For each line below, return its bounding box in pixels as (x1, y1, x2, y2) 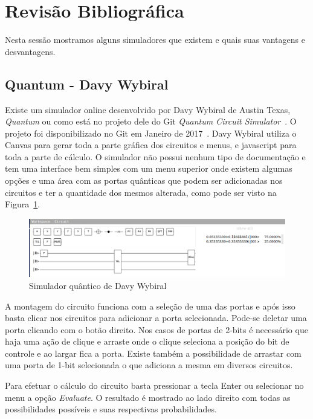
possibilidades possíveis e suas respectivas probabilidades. (5, 403, 217, 415)
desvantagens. (5, 45, 56, 57)
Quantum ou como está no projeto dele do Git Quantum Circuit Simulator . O (5, 115, 297, 128)
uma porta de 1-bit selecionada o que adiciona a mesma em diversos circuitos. (5, 359, 293, 371)
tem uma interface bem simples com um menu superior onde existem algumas (5, 162, 292, 175)
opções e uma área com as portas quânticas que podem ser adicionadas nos (5, 174, 283, 187)
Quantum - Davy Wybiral (5, 74, 169, 93)
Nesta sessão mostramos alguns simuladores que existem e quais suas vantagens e (5, 33, 305, 46)
